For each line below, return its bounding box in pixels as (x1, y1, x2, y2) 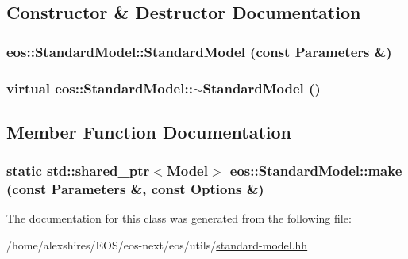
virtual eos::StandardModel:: (6, 78, 193, 97)
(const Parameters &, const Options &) (6, 179, 264, 199)
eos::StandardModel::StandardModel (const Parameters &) (6, 41, 392, 61)
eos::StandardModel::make (229, 161, 402, 181)
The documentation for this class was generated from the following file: (6, 210, 352, 227)
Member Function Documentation (6, 119, 292, 143)
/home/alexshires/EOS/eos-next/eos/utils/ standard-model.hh (6, 236, 308, 253)
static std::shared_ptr (6, 161, 150, 181)
